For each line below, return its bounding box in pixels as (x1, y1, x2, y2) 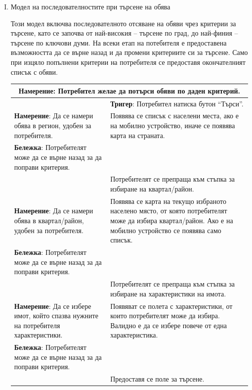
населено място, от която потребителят (110, 205, 227, 216)
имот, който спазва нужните (14, 310, 98, 321)
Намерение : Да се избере (14, 300, 91, 311)
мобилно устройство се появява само (110, 225, 221, 235)
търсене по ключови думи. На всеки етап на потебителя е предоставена (10, 37, 227, 48)
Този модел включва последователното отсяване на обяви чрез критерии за (10, 18, 236, 28)
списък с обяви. (10, 66, 58, 77)
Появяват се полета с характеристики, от (110, 300, 233, 311)
